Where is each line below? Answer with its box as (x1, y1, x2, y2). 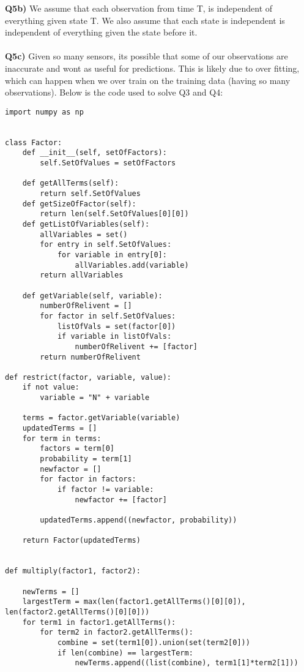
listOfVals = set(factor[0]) (57, 322, 176, 331)
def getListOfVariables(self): (22, 219, 150, 228)
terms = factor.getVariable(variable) (22, 413, 180, 423)
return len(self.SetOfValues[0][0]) (40, 210, 189, 219)
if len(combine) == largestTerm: (57, 648, 193, 657)
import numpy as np (5, 107, 84, 116)
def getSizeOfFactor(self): (22, 199, 136, 208)
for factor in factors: (40, 475, 136, 484)
